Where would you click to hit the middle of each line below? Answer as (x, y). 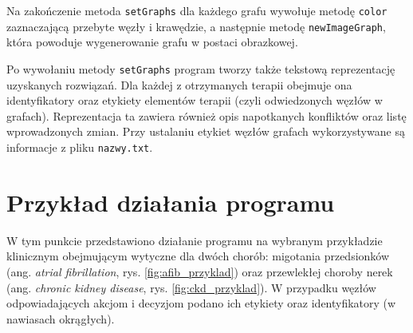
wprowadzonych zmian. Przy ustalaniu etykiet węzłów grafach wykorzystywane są (206, 131)
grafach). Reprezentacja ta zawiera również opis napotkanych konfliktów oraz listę (206, 115)
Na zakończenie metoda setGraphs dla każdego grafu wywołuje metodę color (197, 10)
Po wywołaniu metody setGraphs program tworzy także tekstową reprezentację (201, 68)
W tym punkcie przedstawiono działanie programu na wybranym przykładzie (195, 240)
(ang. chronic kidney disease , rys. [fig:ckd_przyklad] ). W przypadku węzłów (191, 287)
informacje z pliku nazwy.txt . (80, 147)
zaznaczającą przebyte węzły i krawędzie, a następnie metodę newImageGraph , (196, 26)
